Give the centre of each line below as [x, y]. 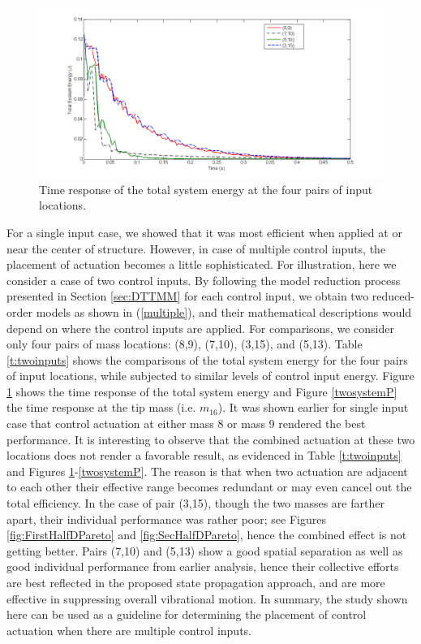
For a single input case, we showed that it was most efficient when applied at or [204, 232]
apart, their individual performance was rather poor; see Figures [166, 519]
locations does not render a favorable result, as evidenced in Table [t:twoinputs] [204, 455]
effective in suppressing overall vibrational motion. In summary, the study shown [207, 598]
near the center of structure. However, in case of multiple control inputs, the [196, 248]
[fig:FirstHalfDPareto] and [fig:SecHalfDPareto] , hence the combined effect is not [207, 535]
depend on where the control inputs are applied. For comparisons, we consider [200, 328]
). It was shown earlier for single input [313, 407]
